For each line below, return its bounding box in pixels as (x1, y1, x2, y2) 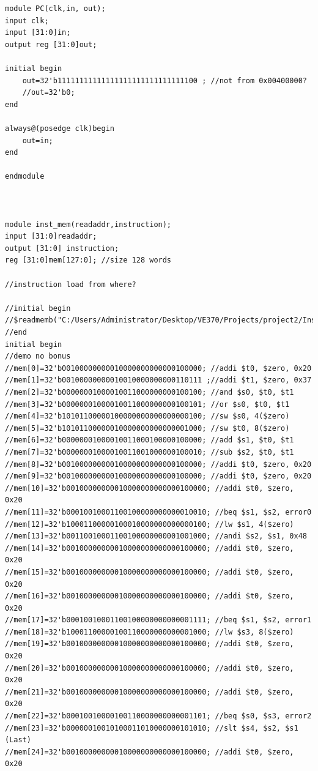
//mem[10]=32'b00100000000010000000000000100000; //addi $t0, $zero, (5, 483, 294, 493)
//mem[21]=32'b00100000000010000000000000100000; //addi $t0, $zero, (5, 687, 294, 696)
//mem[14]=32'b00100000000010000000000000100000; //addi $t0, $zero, (5, 543, 294, 553)
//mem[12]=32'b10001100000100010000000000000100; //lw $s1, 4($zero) (5, 520, 294, 529)
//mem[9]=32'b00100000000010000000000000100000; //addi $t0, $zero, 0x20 (5, 472, 312, 481)
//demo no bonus (5, 352, 71, 361)
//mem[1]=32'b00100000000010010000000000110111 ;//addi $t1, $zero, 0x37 (5, 376, 312, 385)
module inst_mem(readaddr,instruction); (5, 220, 172, 229)
